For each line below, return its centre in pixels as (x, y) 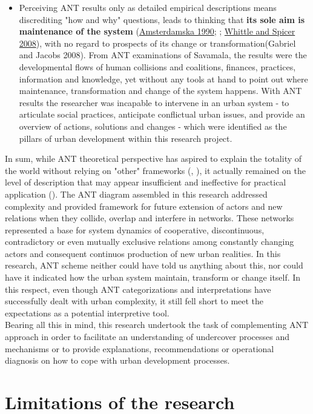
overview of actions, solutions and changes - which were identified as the (153, 126)
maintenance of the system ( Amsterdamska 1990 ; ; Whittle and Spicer (157, 31)
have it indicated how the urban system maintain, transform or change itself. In (153, 277)
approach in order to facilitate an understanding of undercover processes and (147, 337)
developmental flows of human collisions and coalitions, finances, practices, (157, 66)
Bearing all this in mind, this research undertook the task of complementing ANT (157, 325)
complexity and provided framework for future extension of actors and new (144, 206)
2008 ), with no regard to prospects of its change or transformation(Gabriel (157, 43)
